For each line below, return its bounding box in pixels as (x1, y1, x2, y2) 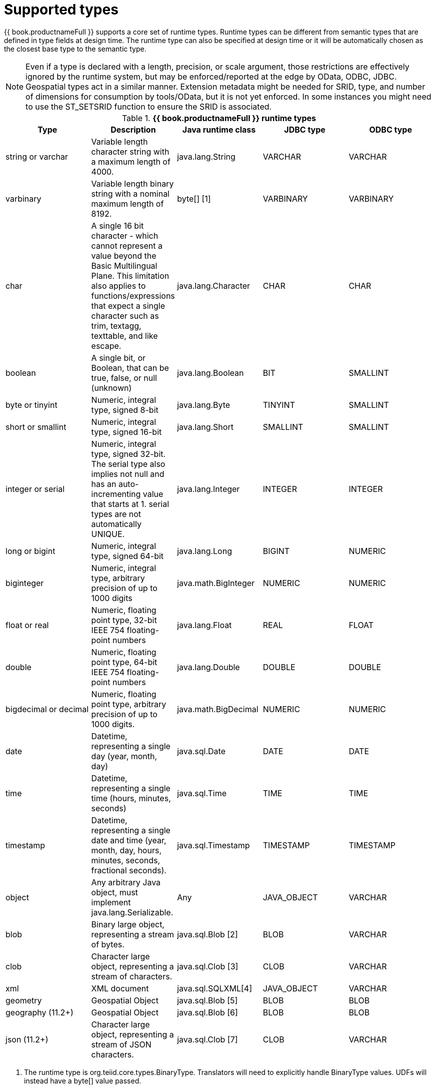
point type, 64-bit (91, 657, 157, 667)
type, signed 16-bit (91, 426, 162, 437)
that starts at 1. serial (91, 498, 169, 509)
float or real (5, 620, 49, 630)
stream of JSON (91, 1039, 151, 1049)
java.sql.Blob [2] (177, 929, 238, 939)
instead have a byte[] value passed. (24, 1076, 141, 1085)
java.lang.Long (177, 546, 232, 556)
